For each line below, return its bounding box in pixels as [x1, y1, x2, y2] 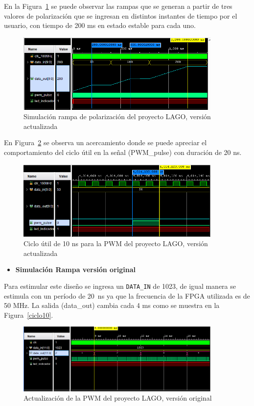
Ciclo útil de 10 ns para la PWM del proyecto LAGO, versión [23, 238, 208, 249]
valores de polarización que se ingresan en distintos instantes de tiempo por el [4, 10, 237, 21]
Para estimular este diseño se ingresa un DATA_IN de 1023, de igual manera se [4, 281, 236, 291]
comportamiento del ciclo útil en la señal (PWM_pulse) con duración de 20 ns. [4, 147, 242, 157]
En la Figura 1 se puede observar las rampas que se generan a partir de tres [4, 1, 232, 11]
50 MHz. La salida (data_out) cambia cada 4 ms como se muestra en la [4, 300, 220, 310]
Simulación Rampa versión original [15, 264, 136, 275]
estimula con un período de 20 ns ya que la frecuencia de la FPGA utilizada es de [4, 290, 250, 301]
